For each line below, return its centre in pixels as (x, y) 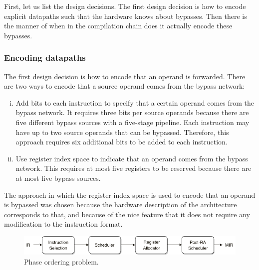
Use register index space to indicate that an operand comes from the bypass (132, 158)
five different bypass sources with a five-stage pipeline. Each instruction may (132, 122)
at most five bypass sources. (58, 178)
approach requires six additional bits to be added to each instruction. (122, 142)
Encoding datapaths (45, 58)
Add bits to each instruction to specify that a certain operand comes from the (135, 102)
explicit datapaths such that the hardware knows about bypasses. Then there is (126, 16)
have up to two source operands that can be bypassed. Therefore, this (122, 132)
